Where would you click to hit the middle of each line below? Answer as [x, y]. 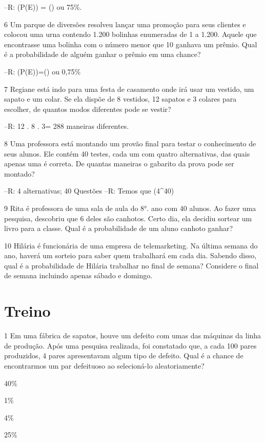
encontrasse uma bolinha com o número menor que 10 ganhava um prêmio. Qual [131, 44]
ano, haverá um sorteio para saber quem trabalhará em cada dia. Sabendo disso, [130, 255]
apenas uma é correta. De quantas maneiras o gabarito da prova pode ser [119, 164]
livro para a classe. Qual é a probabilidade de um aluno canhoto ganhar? [119, 228]
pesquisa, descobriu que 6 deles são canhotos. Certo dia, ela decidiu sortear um [128, 218]
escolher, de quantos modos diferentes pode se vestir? [88, 109]
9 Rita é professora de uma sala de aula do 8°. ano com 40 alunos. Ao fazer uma [130, 208]
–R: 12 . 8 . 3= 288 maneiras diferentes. [67, 126]
